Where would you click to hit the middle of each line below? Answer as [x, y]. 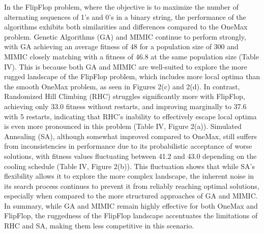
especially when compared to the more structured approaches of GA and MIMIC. [131, 196]
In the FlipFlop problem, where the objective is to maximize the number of [122, 7]
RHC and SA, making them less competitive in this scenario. [99, 226]
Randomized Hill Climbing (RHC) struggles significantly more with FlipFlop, [125, 96]
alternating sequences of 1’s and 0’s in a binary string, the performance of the [125, 16]
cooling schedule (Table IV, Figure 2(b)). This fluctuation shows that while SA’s [129, 166]
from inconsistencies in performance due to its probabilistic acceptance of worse [128, 146]
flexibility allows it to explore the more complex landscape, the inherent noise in [129, 176]
